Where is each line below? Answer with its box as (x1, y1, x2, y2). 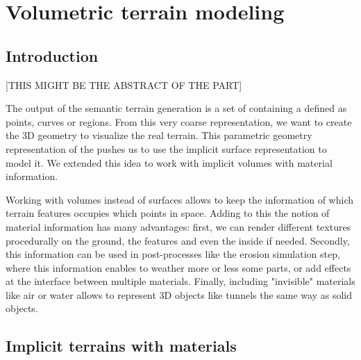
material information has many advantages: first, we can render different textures (6, 219, 351, 234)
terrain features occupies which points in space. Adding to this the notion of (6, 206, 330, 220)
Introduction (6, 44, 99, 66)
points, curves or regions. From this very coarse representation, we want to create (6, 114, 352, 129)
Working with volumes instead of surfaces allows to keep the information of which (6, 192, 354, 206)
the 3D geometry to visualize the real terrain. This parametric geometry (6, 128, 312, 142)
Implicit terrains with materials (6, 335, 237, 357)
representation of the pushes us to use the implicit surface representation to (6, 141, 327, 156)
